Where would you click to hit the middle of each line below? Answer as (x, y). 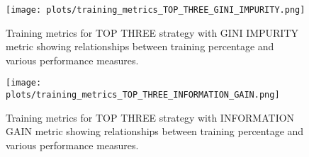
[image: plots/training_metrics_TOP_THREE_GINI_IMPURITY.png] (156, 10)
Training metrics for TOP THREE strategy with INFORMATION (150, 117)
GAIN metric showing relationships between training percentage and (155, 131)
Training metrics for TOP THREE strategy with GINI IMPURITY (152, 32)
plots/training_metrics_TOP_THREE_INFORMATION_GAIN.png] (143, 95)
